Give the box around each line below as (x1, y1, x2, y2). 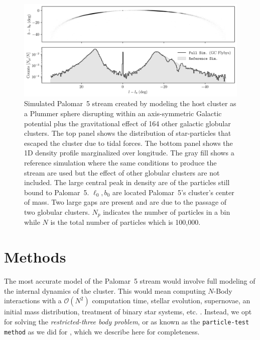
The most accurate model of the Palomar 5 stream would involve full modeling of (4, 276, 255, 286)
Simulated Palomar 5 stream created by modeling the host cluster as (24, 98, 236, 109)
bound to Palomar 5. (24, 187, 89, 197)
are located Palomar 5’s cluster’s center (112, 187, 234, 197)
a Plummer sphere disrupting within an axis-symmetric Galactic (24, 108, 222, 119)
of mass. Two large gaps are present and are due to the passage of (24, 197, 227, 207)
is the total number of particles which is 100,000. (50, 217, 201, 227)
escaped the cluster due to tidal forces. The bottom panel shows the (24, 137, 233, 148)
